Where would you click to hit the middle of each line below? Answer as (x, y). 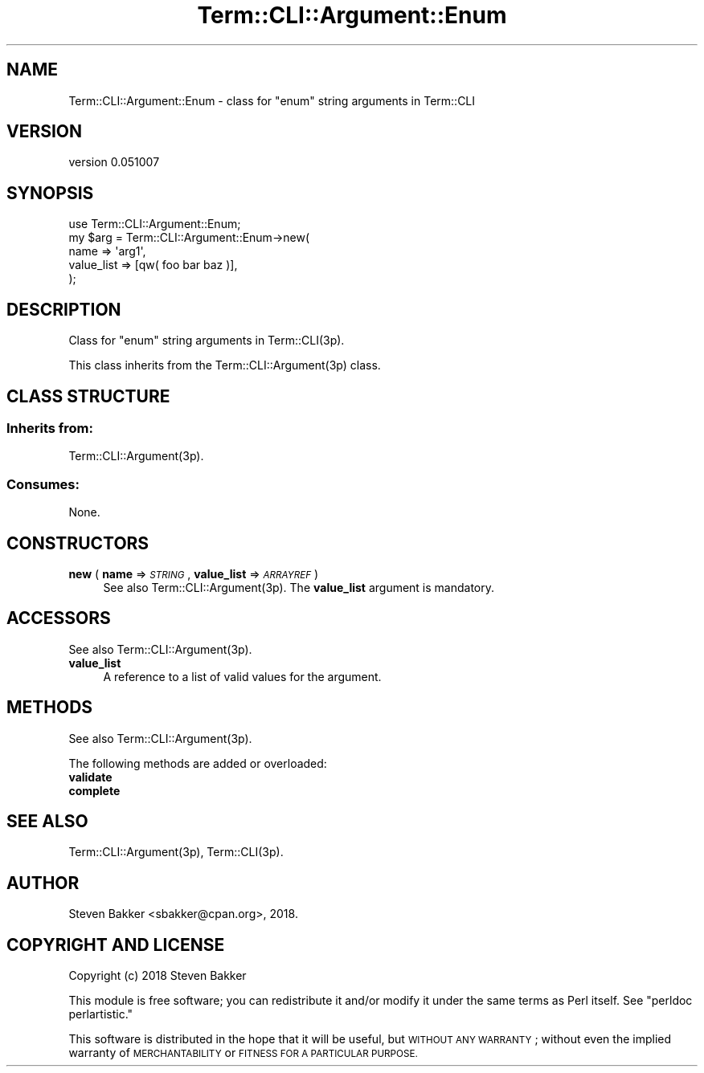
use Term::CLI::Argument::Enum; (155, 224)
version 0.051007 (114, 162)
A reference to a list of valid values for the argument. (242, 676)
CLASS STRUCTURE (88, 396)
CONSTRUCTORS (78, 543)
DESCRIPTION (64, 309)
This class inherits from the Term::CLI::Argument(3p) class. (225, 365)
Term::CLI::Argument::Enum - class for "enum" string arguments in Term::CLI (272, 100)
